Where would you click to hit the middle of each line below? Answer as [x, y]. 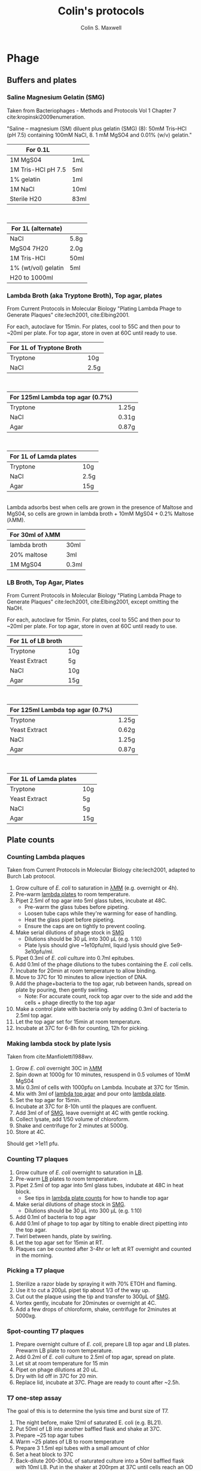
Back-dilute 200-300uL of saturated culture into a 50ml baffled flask [100, 1461]
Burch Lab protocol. [31, 876]
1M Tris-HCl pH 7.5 [38, 169]
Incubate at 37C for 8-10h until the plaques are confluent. [86, 1107]
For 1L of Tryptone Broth [46, 347]
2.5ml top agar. [34, 1015]
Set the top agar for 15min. [48, 1100]
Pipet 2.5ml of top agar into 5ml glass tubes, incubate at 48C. [91, 900]
